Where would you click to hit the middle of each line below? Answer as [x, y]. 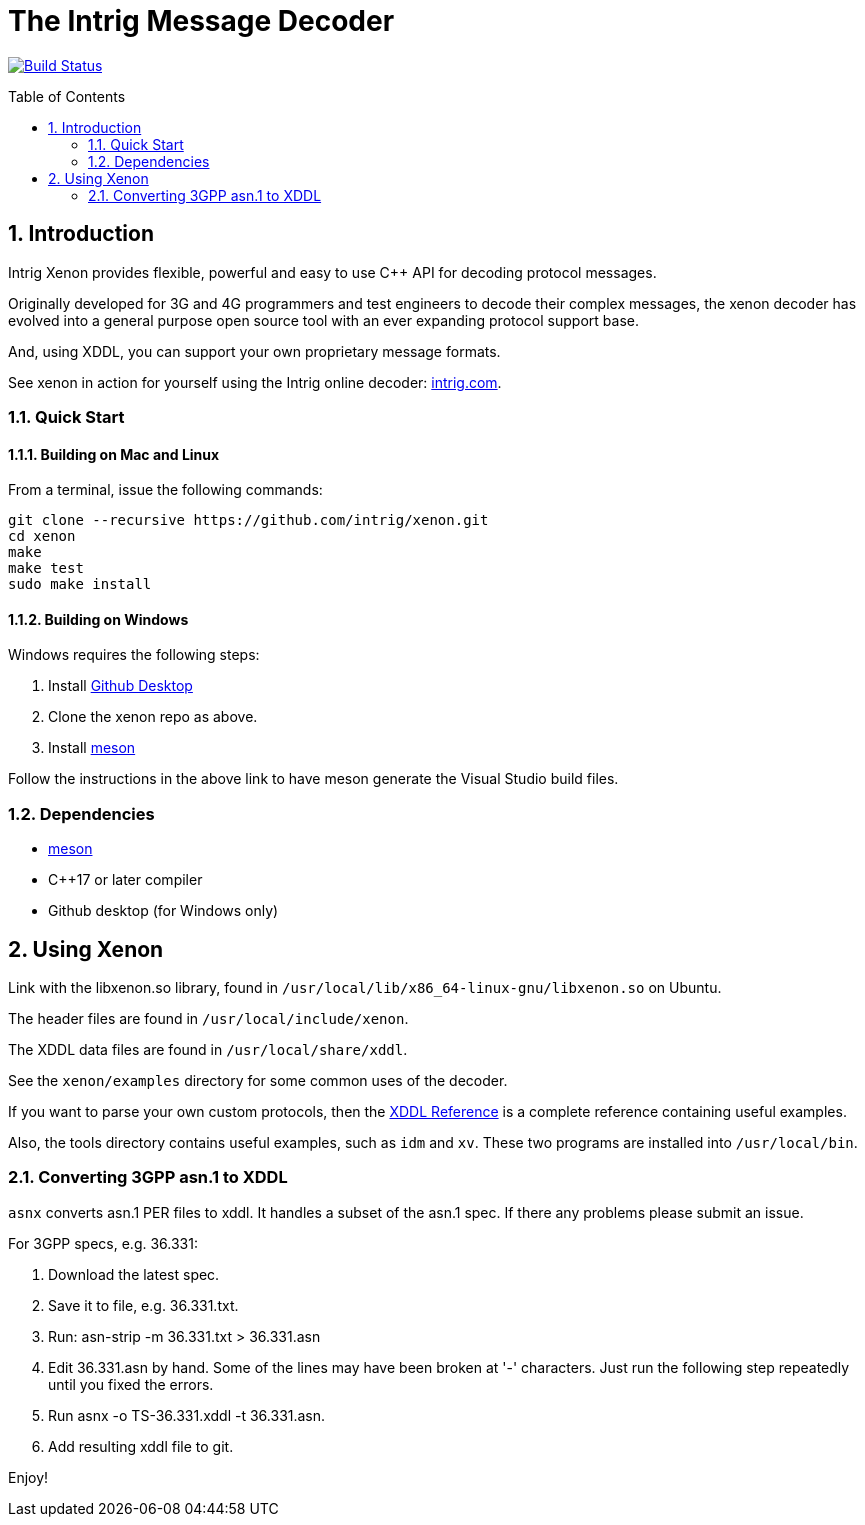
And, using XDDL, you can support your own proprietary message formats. [254, 351]
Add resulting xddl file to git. [141, 1446]
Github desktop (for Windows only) [163, 911]
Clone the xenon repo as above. [153, 717]
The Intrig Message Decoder [201, 21]
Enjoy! [28, 1477]
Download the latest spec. [134, 1274]
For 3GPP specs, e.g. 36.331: [103, 1243]
